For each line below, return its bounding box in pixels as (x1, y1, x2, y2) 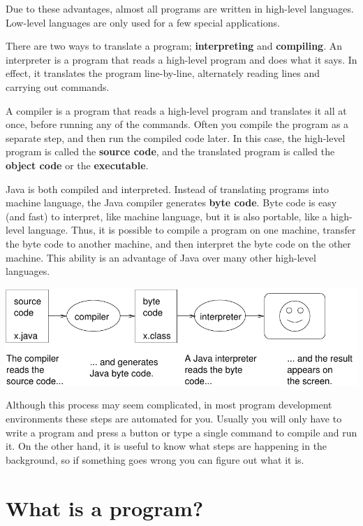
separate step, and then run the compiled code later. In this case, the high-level (6, 130, 346, 145)
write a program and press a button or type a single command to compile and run (6, 425, 357, 439)
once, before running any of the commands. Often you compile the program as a (6, 117, 349, 131)
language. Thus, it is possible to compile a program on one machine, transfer (27, 222, 356, 237)
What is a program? (6, 493, 204, 522)
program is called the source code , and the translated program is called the (6, 144, 335, 159)
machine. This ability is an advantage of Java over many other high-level (6, 250, 316, 264)
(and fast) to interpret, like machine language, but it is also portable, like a (6, 208, 327, 223)
